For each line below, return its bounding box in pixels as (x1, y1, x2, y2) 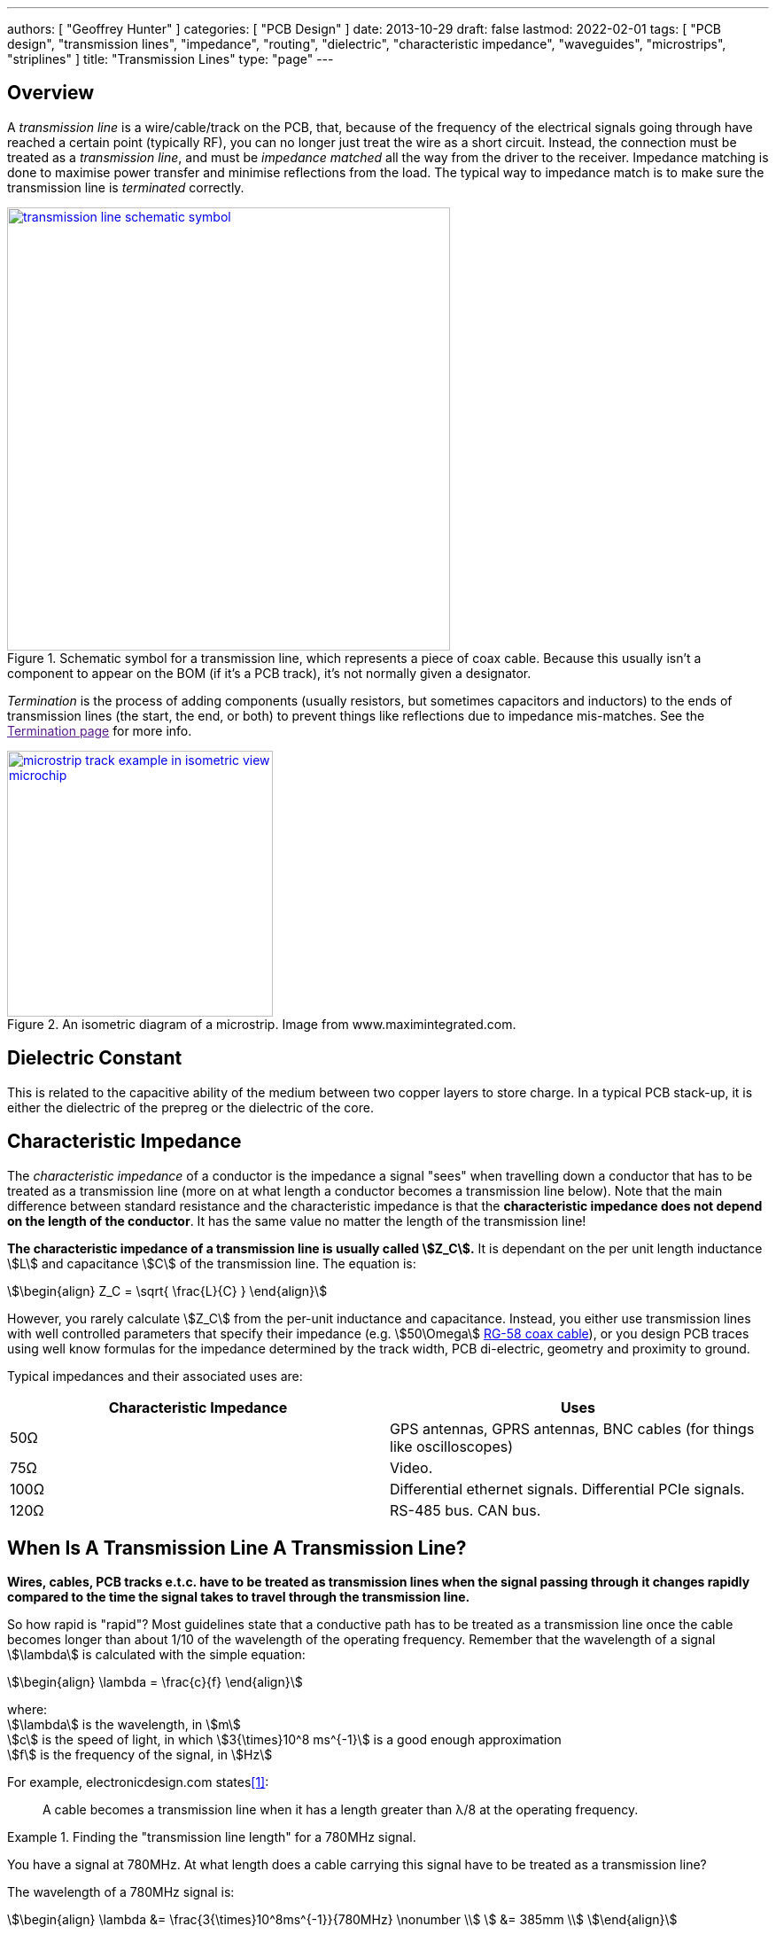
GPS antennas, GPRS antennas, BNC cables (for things (390, 1419, 755, 1438)
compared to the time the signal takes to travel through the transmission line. (7, 1589, 470, 1605)
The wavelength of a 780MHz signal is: (7, 1884, 235, 1900)
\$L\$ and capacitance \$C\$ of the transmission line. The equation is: (7, 1255, 416, 1271)
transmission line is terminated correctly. (7, 179, 244, 195)
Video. (390, 1458, 433, 1477)
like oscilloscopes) (390, 1437, 513, 1455)
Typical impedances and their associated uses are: (7, 1368, 303, 1384)
